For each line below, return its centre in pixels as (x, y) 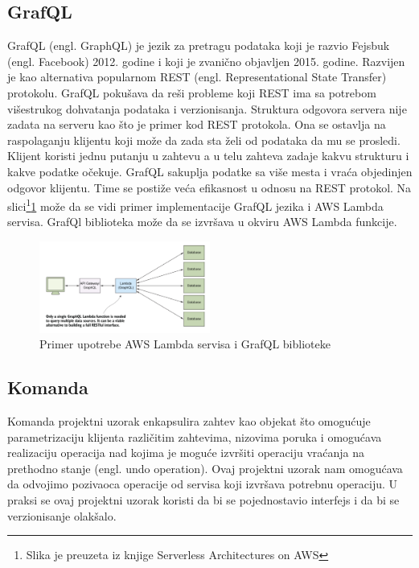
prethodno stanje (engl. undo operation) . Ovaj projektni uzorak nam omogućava (205, 468)
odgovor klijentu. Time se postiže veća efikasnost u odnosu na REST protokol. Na (209, 187)
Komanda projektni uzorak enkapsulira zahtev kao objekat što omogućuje (189, 421)
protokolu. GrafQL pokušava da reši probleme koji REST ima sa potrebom (192, 92)
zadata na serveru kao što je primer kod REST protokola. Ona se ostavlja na (197, 124)
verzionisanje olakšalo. (62, 515)
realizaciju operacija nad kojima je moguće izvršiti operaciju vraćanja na (186, 453)
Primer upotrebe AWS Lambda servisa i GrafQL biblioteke (185, 344)
